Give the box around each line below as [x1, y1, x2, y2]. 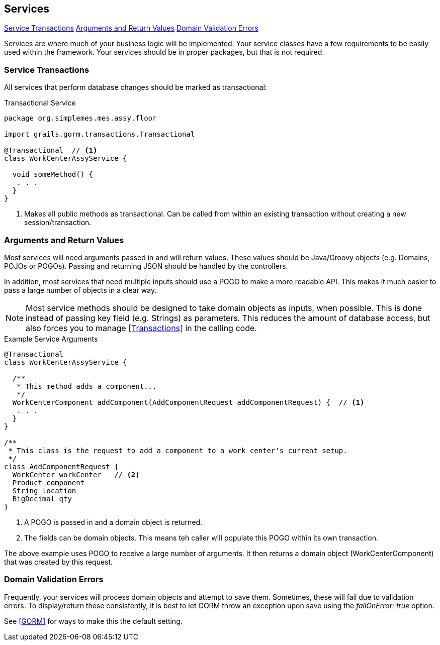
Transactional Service [4, 98, 76, 107]
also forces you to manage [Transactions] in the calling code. [26, 322, 257, 333]
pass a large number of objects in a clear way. [4, 285, 157, 294]
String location [12, 486, 76, 495]
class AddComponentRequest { [4, 462, 119, 471]
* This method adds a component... [17, 382, 157, 390]
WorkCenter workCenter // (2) [12, 470, 140, 479]
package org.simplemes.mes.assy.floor [4, 114, 157, 123]
